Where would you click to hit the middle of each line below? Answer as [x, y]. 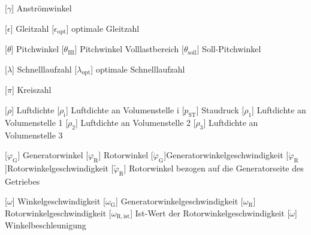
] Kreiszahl [31, 90]
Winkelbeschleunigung [46, 225]
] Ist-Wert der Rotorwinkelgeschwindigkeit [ [210, 213]
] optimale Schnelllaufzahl [138, 69]
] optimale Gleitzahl [103, 28]
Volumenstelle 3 [34, 135]
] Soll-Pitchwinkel [229, 49]
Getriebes [22, 181]
